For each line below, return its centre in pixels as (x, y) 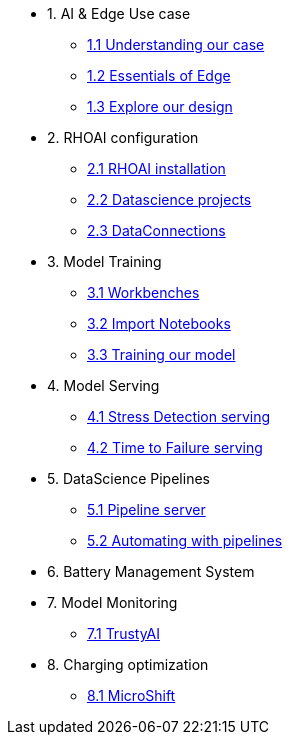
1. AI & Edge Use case (119, 13)
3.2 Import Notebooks (159, 323)
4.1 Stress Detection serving (179, 416)
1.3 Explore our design (160, 106)
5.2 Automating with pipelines (185, 540)
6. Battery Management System (151, 571)
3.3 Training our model (161, 354)
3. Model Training (104, 261)
